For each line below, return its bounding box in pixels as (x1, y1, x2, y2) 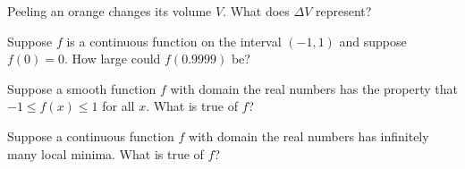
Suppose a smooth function (7, 79, 156, 97)
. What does (223, 2, 290, 20)
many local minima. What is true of (7, 144, 204, 163)
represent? (316, 2, 372, 20)
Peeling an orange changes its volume (7, 2, 212, 20)
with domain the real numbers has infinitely (189, 126, 429, 145)
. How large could (64, 49, 161, 68)
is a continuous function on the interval (66, 31, 282, 50)
